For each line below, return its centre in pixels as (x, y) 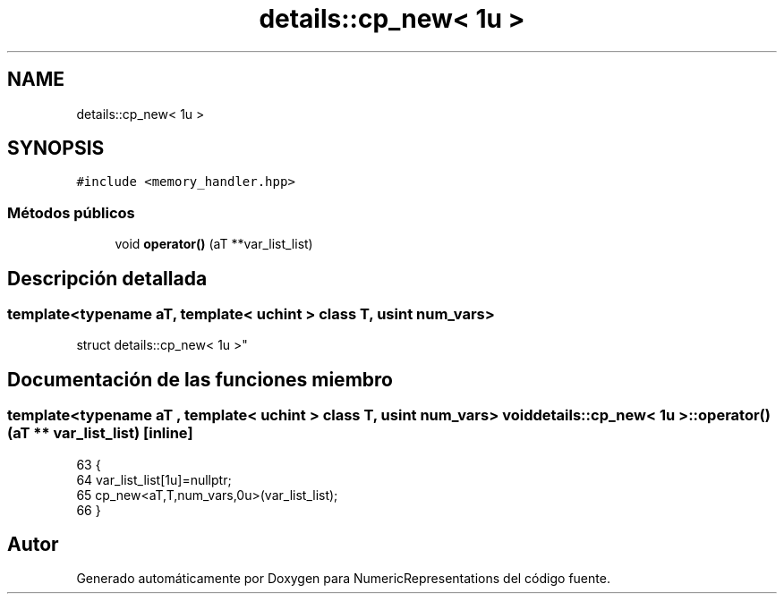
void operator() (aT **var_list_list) (214, 244)
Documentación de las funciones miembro (200, 379)
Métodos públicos (71, 212)
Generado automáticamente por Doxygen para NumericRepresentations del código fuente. (343, 579)
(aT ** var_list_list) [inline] (100, 433)
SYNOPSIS (56, 148)
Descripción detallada (107, 278)
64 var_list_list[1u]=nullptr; (154, 479)
